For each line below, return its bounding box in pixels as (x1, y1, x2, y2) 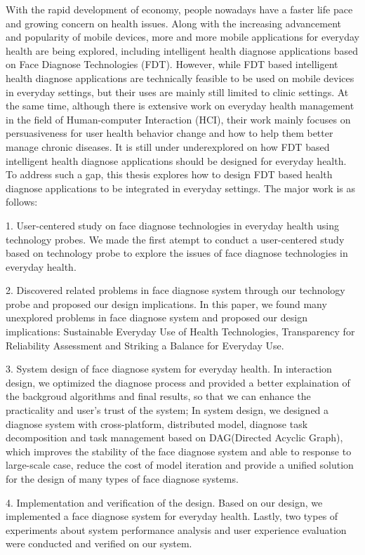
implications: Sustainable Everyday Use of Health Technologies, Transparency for (6, 324, 355, 339)
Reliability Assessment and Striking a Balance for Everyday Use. (6, 337, 284, 352)
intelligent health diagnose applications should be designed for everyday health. (6, 153, 347, 168)
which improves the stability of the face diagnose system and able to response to (6, 443, 352, 458)
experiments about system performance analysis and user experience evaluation (6, 522, 347, 537)
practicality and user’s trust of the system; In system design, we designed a (6, 403, 329, 417)
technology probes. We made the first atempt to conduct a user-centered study (6, 232, 345, 246)
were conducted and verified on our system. (6, 536, 192, 551)
